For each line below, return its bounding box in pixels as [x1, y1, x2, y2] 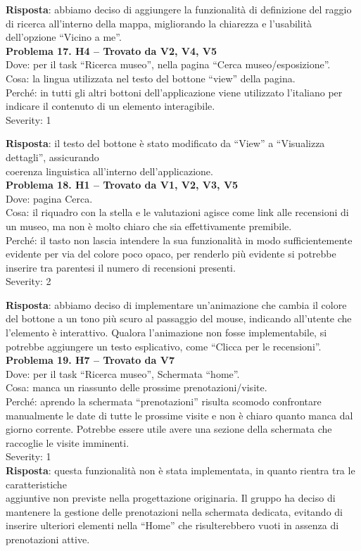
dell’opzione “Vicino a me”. [6, 30, 122, 44]
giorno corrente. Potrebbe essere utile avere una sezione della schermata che [6, 422, 332, 436]
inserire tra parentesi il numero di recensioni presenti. [6, 260, 236, 274]
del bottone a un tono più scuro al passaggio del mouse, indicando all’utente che [6, 311, 352, 326]
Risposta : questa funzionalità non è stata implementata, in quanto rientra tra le [6, 463, 355, 477]
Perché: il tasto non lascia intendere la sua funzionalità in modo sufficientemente [6, 232, 353, 247]
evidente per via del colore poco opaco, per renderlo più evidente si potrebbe [6, 246, 336, 261]
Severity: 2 [6, 274, 51, 289]
